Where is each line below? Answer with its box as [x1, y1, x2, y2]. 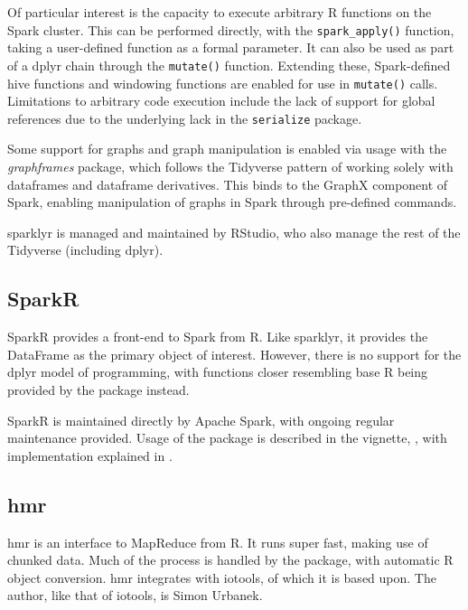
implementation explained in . [7, 446, 173, 465]
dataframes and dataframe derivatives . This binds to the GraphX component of [7, 174, 448, 193]
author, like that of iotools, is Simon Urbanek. [7, 586, 263, 605]
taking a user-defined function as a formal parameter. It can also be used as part [7, 38, 454, 57]
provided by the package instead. [7, 380, 190, 399]
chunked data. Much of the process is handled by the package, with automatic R [7, 550, 454, 569]
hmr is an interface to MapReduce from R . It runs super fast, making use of [7, 532, 428, 551]
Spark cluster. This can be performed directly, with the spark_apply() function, [7, 20, 454, 39]
